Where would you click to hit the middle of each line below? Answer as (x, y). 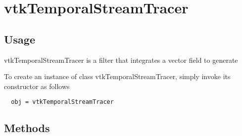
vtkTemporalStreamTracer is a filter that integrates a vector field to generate (121, 60)
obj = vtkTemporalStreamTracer (62, 102)
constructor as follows (37, 86)
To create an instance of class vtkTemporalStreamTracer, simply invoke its (117, 76)
